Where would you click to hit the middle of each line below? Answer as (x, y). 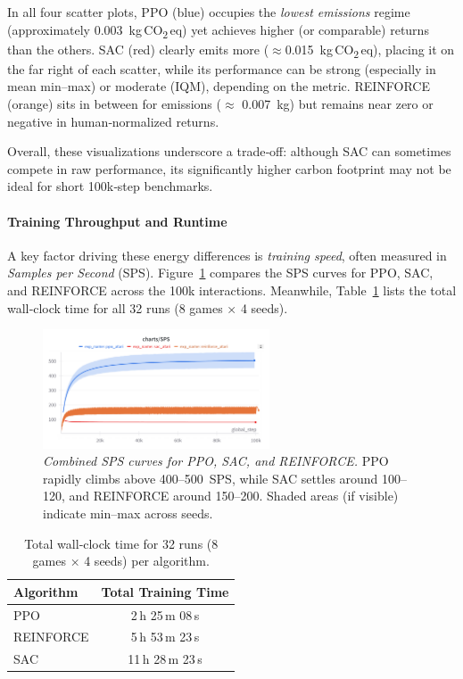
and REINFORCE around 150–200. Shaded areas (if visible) (234, 496)
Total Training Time (165, 591)
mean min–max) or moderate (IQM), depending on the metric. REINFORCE (219, 86)
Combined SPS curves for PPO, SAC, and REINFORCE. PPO (216, 461)
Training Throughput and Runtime (117, 221)
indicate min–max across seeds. (128, 513)
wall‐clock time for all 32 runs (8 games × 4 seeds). (148, 307)
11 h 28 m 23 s (165, 659)
